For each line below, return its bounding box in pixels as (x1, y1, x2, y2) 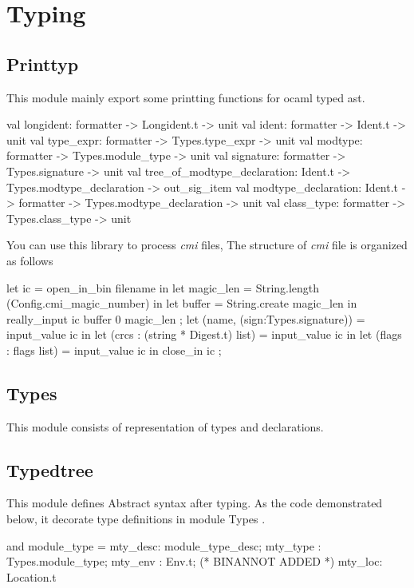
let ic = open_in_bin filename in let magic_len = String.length (6, 279, 320, 296)
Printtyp (6, 51, 79, 76)
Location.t (6, 568, 57, 585)
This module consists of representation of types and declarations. (6, 418, 324, 435)
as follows (6, 252, 53, 268)
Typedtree (6, 457, 93, 482)
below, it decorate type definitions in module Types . (6, 511, 266, 527)
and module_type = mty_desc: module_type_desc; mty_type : (6, 537, 321, 554)
